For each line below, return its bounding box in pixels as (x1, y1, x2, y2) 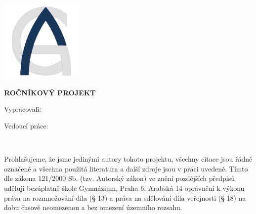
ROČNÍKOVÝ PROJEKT (4, 87, 96, 97)
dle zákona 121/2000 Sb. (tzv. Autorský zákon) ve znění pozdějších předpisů (4, 173, 235, 183)
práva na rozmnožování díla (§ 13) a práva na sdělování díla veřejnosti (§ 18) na (4, 192, 246, 203)
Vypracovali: (4, 104, 42, 114)
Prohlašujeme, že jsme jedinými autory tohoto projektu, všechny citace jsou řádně (4, 154, 253, 164)
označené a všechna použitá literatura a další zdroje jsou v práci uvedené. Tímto (4, 163, 248, 173)
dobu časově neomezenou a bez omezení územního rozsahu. (4, 202, 182, 213)
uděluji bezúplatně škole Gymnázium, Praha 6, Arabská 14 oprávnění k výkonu (4, 182, 245, 193)
